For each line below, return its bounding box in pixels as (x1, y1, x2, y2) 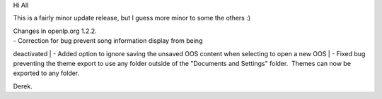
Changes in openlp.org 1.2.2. (13, 27, 97, 35)
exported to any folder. (13, 69, 80, 77)
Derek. (13, 81, 33, 91)
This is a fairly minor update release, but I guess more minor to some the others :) (13, 14, 251, 22)
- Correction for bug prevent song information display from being (13, 37, 203, 45)
